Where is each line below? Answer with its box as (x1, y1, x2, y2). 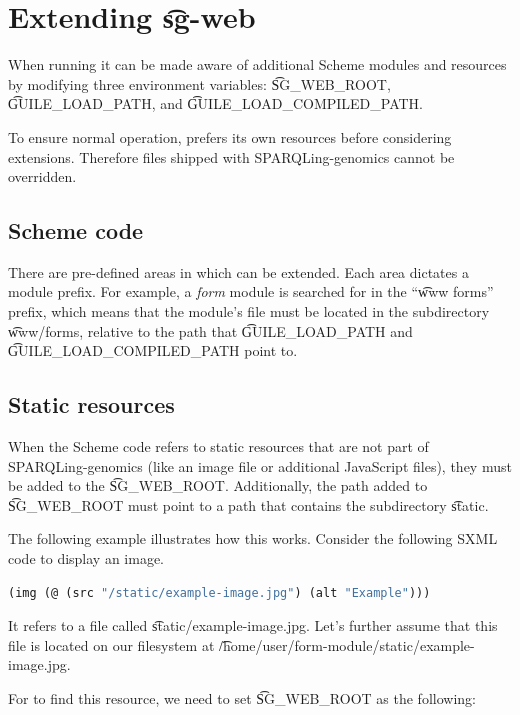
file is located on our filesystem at (8, 634, 215, 655)
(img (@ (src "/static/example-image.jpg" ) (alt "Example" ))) (8, 585, 431, 600)
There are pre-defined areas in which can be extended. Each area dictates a (8, 261, 469, 282)
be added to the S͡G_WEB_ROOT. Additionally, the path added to (8, 475, 428, 496)
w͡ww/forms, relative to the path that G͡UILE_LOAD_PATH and (8, 320, 413, 341)
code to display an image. (8, 548, 165, 569)
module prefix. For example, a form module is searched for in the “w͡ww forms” (8, 281, 494, 302)
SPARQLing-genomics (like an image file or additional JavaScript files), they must (8, 455, 512, 476)
